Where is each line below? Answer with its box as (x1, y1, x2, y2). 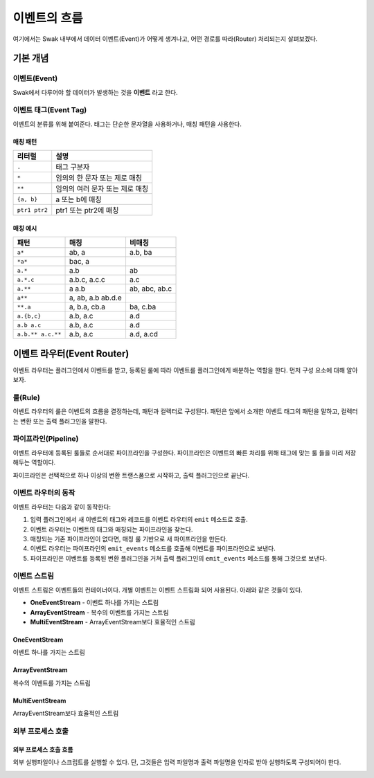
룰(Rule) (12, 392, 41, 402)
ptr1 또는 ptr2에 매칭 (55, 206, 119, 215)
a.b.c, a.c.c (69, 275, 105, 284)
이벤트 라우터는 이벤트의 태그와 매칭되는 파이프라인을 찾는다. (30, 525, 193, 533)
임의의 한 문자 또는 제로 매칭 (55, 173, 142, 183)
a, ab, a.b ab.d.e (69, 293, 122, 302)
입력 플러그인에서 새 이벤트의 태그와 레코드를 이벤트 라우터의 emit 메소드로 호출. (30, 516, 249, 524)
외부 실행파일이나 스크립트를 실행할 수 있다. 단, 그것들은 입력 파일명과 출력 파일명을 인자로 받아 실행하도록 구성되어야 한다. (12, 758, 341, 766)
